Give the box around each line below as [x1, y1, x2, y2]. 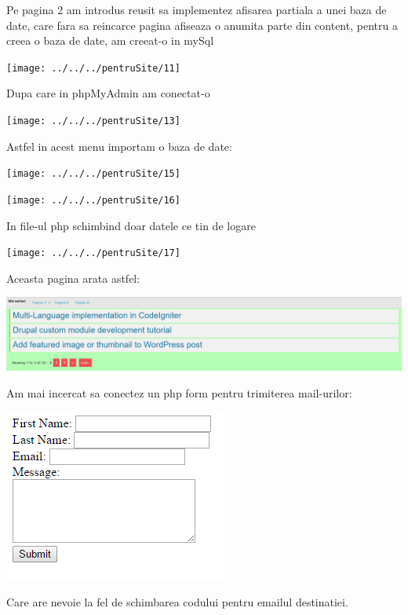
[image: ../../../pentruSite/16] [6, 194, 180, 206]
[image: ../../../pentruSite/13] [6, 115, 180, 127]
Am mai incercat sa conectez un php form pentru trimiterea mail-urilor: [6, 384, 352, 401]
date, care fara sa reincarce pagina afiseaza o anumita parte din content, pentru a [6, 16, 398, 33]
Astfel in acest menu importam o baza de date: [6, 137, 232, 154]
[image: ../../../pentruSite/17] [6, 247, 180, 259]
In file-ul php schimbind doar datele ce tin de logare [6, 217, 256, 233]
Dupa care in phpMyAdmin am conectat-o [6, 85, 210, 101]
